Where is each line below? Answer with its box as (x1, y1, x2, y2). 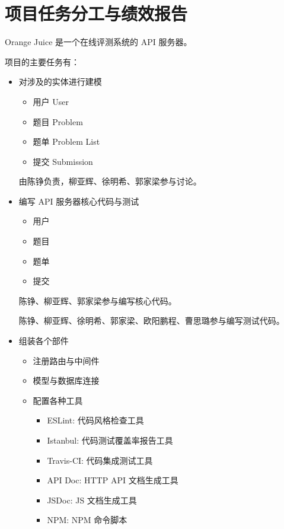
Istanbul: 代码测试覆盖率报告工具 (47, 434, 173, 446)
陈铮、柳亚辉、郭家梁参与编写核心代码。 (18, 294, 177, 307)
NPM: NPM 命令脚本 (47, 514, 127, 526)
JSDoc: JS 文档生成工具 (47, 493, 137, 506)
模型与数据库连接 (33, 374, 100, 387)
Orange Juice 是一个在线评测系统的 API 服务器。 (5, 36, 192, 48)
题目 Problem (33, 115, 83, 128)
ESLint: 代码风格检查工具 (47, 414, 144, 426)
